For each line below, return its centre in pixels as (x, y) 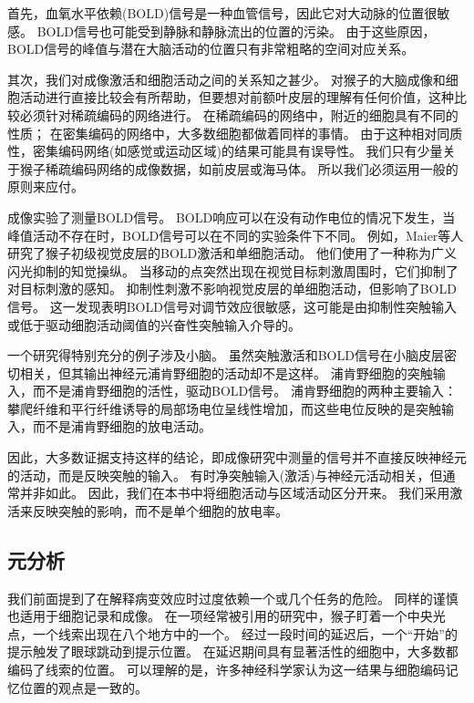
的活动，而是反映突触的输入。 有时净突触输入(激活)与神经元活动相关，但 (225, 475)
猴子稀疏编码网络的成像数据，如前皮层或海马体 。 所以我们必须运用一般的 (239, 168)
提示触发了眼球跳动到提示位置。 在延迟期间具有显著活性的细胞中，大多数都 (233, 651)
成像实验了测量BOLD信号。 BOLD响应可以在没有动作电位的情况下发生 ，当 (232, 217)
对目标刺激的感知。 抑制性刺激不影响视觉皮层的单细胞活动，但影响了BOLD (232, 289)
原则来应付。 (46, 186)
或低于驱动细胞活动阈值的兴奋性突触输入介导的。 (154, 324)
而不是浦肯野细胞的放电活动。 (122, 426)
